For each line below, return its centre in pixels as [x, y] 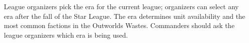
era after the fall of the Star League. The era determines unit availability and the [125, 16]
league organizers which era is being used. [66, 35]
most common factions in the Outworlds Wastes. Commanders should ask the [119, 25]
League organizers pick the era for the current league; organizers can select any [121, 6]
